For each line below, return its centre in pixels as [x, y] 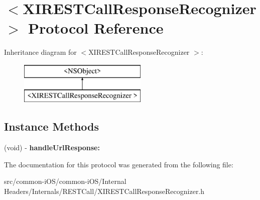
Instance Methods [51, 126]
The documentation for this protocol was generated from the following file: [119, 164]
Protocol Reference [96, 28]
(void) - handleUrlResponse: [52, 147]
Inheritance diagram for [40, 52]
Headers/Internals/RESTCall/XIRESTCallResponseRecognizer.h [104, 191]
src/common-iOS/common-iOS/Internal [65, 181]
